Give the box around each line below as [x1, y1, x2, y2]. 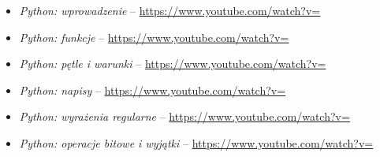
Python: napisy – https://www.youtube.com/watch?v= [19, 81, 286, 98]
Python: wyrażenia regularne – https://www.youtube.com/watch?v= [19, 108, 350, 125]
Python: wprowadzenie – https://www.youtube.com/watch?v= [19, 2, 321, 18]
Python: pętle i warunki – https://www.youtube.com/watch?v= [19, 55, 326, 72]
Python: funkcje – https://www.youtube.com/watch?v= [19, 28, 289, 45]
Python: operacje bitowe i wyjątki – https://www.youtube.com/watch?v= [19, 134, 374, 151]
